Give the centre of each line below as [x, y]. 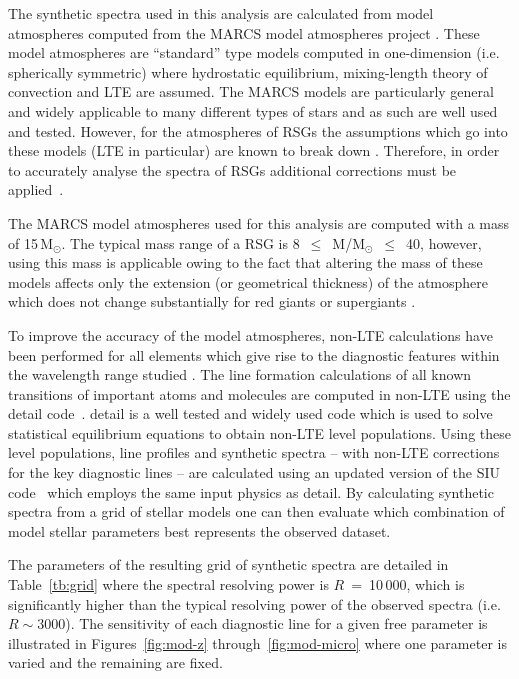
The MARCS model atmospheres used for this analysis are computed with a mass [258, 222]
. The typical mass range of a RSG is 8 [180, 242]
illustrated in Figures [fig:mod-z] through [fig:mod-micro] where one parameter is [257, 642]
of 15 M [31, 242]
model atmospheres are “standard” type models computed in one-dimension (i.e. [254, 52]
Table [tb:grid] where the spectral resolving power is [168, 584]
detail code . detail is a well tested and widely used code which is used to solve [250, 413]
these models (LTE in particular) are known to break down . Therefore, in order [254, 150]
